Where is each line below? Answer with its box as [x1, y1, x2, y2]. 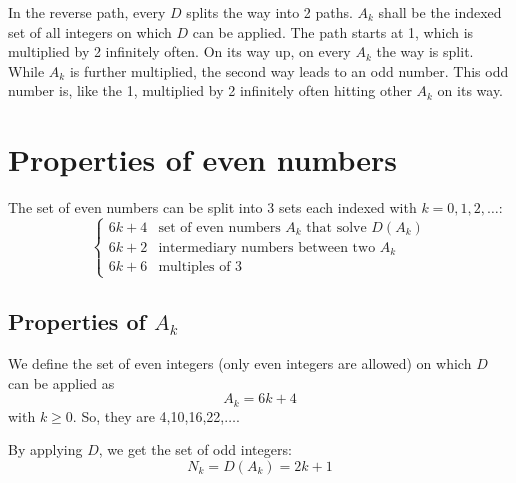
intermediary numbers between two [158, 241, 376, 255]
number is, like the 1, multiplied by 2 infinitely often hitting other [8, 80, 412, 101]
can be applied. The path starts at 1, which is [192, 21, 474, 42]
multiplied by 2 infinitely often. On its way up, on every [8, 41, 351, 62]
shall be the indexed [378, 2, 502, 22]
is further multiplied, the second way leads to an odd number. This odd [69, 60, 509, 81]
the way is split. [376, 41, 474, 62]
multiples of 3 [158, 260, 243, 275]
